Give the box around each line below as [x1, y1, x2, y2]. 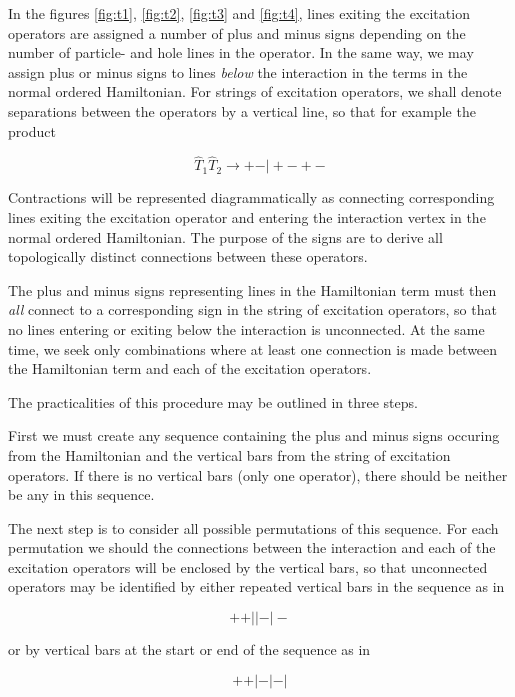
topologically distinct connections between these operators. [8, 246, 368, 267]
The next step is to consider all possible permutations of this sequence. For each [8, 517, 499, 538]
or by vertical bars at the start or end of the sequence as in [8, 639, 371, 660]
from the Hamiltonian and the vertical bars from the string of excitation [8, 444, 451, 465]
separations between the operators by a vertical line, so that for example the [8, 100, 476, 121]
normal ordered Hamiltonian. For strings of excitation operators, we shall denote [8, 81, 502, 102]
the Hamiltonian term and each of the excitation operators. [8, 358, 372, 379]
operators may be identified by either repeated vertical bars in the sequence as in [8, 576, 505, 597]
